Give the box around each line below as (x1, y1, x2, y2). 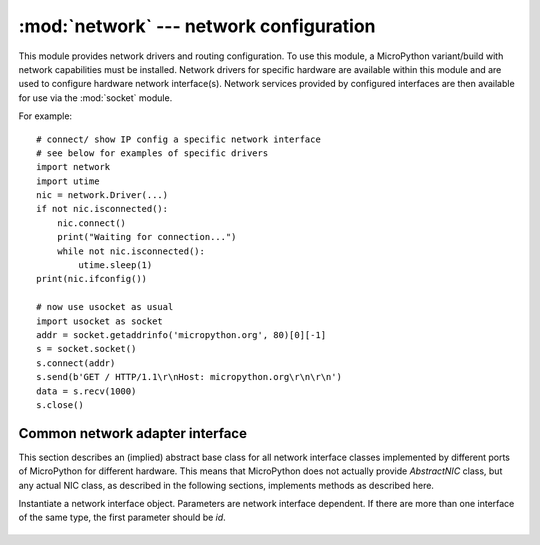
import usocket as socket (36, 315, 164, 327)
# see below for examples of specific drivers (36, 147, 269, 159)
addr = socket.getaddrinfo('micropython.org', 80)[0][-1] (36, 329, 327, 340)
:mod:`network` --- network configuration (18, 15, 376, 37)
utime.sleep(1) (78, 260, 153, 271)
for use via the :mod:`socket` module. (18, 91, 173, 104)
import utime (36, 175, 100, 187)
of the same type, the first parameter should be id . (18, 511, 227, 524)
